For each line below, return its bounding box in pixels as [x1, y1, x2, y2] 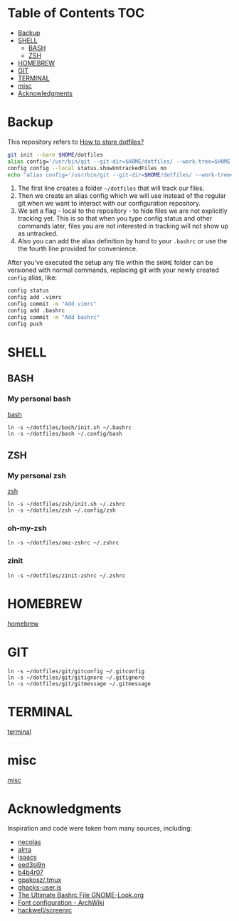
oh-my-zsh [7, 523, 48, 533]
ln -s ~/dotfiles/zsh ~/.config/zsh [7, 507, 116, 514]
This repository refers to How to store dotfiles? [7, 137, 144, 146]
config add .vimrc [7, 294, 62, 301]
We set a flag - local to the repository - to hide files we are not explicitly [17, 206, 228, 215]
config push [7, 320, 43, 327]
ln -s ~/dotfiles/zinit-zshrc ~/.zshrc [7, 572, 126, 579]
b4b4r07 [17, 868, 44, 877]
